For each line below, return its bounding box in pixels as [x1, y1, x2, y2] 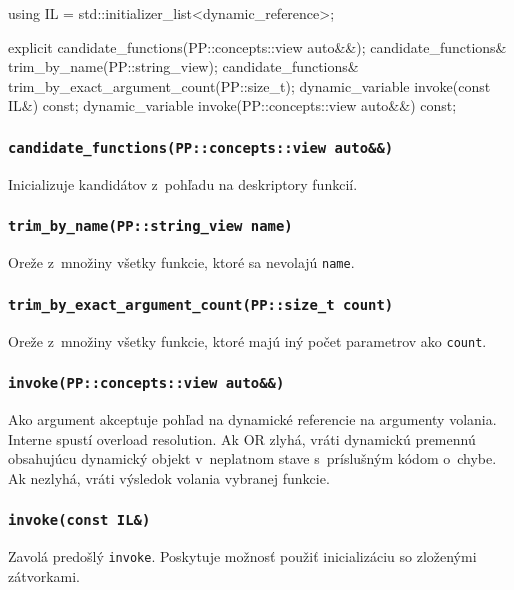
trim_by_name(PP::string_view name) [8, 218, 293, 235]
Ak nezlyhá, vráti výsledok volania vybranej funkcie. [8, 467, 330, 488]
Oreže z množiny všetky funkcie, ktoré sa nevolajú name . [8, 252, 355, 273]
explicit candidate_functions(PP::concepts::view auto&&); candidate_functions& [8, 36, 507, 57]
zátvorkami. [8, 565, 80, 586]
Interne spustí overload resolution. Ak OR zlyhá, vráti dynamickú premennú [8, 428, 476, 449]
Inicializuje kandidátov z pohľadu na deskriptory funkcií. [8, 173, 358, 194]
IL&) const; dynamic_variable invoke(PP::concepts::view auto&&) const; [8, 95, 457, 116]
